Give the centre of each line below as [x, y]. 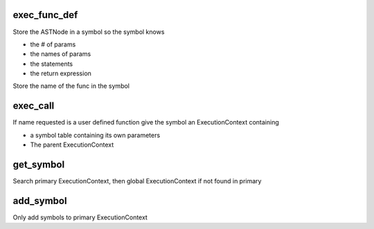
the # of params [53, 44]
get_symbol [39, 164]
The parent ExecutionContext [72, 145]
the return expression [61, 73]
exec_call [34, 106]
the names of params [61, 54]
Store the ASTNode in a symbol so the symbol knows [89, 32]
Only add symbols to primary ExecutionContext [80, 217]
